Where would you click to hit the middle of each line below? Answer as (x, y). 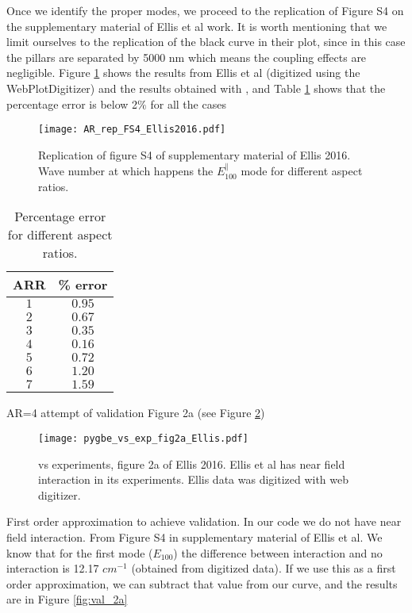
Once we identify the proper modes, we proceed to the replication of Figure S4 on (205, 10)
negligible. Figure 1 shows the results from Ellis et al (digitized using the (183, 73)
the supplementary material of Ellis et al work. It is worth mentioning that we (197, 26)
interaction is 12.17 (53, 568)
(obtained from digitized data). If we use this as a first (264, 568)
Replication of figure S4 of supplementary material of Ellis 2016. (194, 154)
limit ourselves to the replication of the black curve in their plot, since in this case (206, 42)
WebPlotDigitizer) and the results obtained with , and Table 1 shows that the (196, 88)
